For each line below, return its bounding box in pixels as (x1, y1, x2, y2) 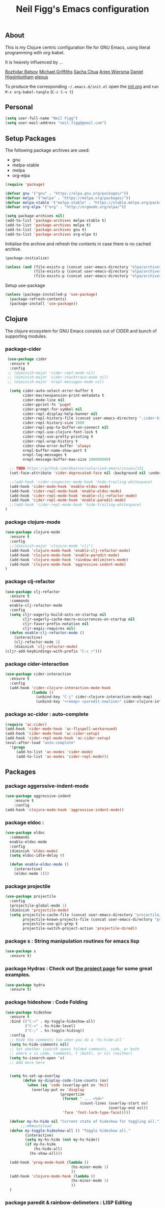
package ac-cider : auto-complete (5, 711, 89, 718)
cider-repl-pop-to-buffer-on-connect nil (23, 425, 109, 430)
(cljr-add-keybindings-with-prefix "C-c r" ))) (5, 649, 102, 654)
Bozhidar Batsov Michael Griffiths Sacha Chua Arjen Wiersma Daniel (5, 68, 143, 74)
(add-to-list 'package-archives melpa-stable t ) (5, 218, 107, 223)
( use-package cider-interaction (5, 671, 71, 677)
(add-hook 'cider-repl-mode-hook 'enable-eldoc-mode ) (9, 489, 122, 494)
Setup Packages (5, 134, 56, 142)
